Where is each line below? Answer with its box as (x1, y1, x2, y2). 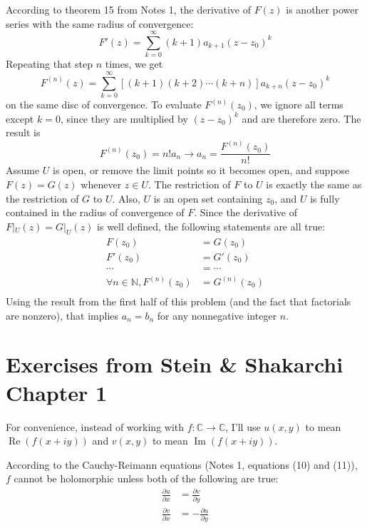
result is (6, 125, 41, 140)
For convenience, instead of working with (6, 419, 185, 434)
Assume (6, 163, 40, 178)
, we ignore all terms (254, 97, 343, 112)
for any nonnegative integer (157, 308, 277, 323)
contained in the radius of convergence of (6, 205, 185, 220)
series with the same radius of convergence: (6, 16, 194, 31)
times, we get (105, 56, 163, 71)
